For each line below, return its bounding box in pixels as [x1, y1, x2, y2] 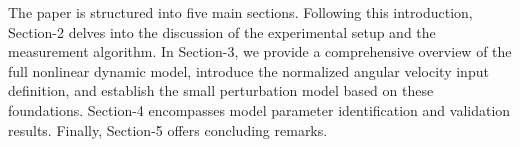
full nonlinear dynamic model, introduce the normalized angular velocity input [8, 60, 489, 81]
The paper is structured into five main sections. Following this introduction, [8, 2, 473, 22]
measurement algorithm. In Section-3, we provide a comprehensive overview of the [8, 41, 512, 62]
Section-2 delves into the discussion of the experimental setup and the [8, 21, 436, 42]
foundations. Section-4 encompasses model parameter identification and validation [8, 99, 511, 120]
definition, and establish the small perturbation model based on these [8, 80, 434, 101]
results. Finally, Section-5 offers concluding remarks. [8, 119, 328, 140]
